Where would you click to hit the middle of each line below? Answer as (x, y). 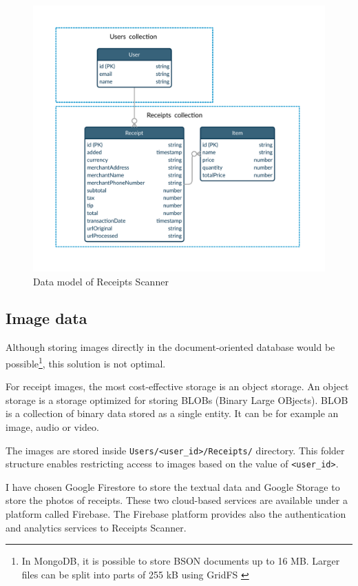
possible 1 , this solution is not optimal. (86, 362)
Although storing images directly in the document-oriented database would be (170, 347)
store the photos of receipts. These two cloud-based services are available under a (177, 500)
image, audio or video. (52, 426)
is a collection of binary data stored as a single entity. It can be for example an (172, 413)
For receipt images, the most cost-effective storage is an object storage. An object (177, 386)
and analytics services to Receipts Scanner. (96, 527)
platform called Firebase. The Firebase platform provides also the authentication (176, 514)
